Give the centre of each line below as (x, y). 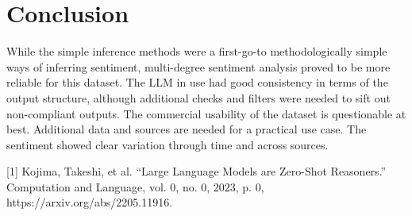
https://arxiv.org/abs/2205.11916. (90, 202)
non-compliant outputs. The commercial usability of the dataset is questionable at (206, 113)
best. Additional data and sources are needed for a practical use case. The (187, 129)
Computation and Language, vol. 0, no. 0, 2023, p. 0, (135, 186)
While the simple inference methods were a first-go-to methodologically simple (197, 51)
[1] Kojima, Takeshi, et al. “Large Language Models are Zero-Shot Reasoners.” (196, 171)
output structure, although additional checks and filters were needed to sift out (198, 97)
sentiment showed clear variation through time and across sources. (167, 144)
